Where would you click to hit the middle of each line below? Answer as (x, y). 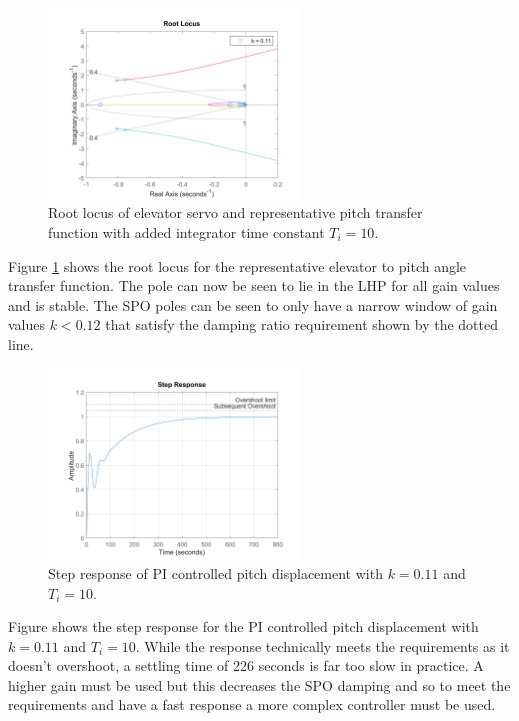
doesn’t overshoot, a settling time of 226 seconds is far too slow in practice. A (246, 665)
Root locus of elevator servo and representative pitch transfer (235, 212)
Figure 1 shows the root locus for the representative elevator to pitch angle (237, 265)
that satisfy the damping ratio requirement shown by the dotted (301, 324)
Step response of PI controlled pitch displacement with (215, 572)
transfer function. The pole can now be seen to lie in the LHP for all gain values (254, 285)
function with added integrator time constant (186, 231)
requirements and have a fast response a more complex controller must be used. (252, 704)
